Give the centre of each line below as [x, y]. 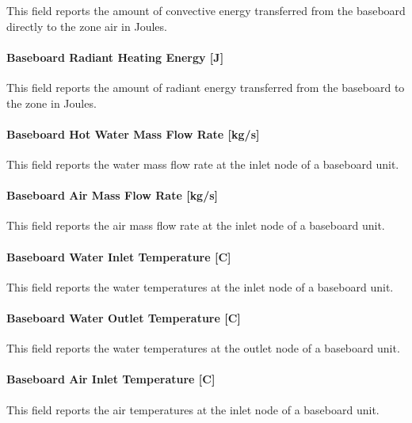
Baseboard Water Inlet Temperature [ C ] [119, 256]
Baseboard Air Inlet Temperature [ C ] [111, 379]
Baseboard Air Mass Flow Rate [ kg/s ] [113, 195]
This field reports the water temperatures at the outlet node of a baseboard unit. [203, 348]
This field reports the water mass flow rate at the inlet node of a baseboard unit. [203, 164]
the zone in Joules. [51, 103]
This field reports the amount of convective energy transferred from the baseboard [206, 10]
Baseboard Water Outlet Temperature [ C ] [124, 317]
